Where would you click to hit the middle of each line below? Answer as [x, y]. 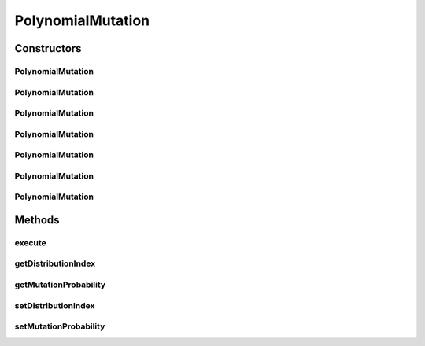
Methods [37, 220]
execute [30, 242]
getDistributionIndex [55, 263]
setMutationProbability [60, 326]
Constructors [48, 48]
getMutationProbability [60, 285]
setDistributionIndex [55, 305]
